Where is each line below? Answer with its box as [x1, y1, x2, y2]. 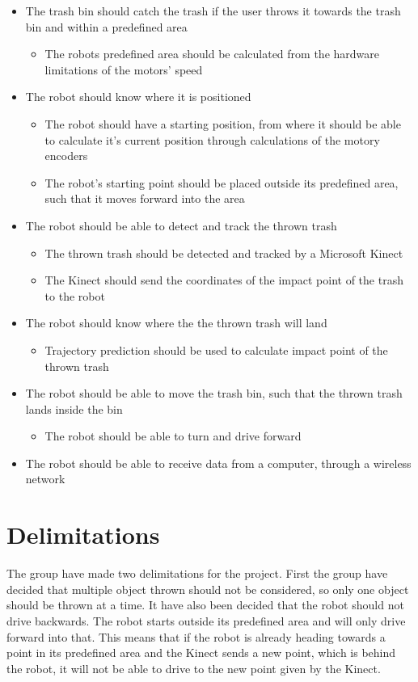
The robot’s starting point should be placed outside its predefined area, [44, 174, 399, 191]
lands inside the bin [25, 400, 123, 417]
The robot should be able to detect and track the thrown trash [25, 217, 337, 234]
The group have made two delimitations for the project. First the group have [6, 565, 388, 582]
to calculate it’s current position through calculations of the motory [44, 131, 380, 148]
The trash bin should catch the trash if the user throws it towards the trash [25, 2, 401, 19]
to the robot [44, 287, 105, 304]
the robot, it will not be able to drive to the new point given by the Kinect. [6, 659, 381, 676]
